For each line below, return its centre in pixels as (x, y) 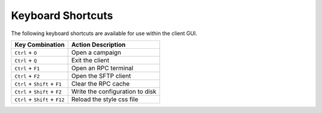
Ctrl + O (26, 52)
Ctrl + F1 (27, 68)
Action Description (98, 45)
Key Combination (40, 45)
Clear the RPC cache (100, 83)
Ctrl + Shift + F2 (38, 91)
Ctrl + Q (26, 60)
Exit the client (90, 60)
